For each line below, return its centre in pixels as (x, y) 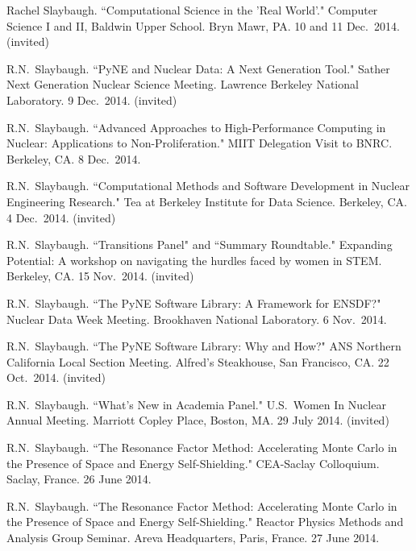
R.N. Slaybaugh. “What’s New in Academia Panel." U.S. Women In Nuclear (196, 404)
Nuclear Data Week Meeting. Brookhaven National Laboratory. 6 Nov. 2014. (197, 319)
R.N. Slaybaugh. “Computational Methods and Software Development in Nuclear (208, 186)
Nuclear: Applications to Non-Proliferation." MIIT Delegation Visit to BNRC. (200, 143)
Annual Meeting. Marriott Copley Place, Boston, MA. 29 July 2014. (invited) (198, 420)
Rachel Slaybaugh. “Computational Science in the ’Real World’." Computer (192, 10)
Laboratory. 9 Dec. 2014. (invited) (92, 99)
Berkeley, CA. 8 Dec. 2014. (74, 158)
